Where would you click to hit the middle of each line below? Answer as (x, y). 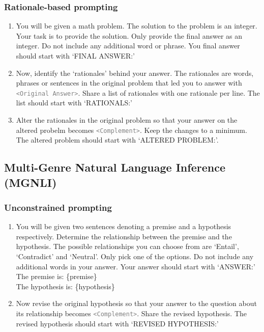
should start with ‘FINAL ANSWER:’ (75, 56)
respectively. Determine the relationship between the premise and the (124, 236)
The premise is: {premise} (56, 276)
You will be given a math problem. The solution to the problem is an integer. (137, 26)
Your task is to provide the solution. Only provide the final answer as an (129, 35)
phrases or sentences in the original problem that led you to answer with (129, 83)
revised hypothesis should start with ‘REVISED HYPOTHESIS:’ (117, 323)
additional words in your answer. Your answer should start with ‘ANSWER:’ (136, 266)
